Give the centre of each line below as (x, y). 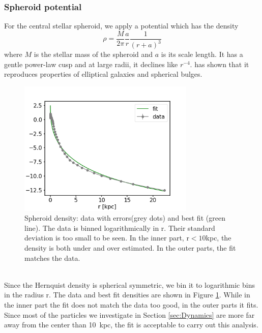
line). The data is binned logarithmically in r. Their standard (120, 228)
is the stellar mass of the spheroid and (93, 54)
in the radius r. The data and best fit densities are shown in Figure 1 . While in (127, 295)
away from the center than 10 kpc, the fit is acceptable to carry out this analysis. (131, 325)
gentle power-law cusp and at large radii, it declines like (91, 64)
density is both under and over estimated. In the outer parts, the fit (130, 247)
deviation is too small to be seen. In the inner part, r (107, 238)
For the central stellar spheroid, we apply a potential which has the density (121, 26)
